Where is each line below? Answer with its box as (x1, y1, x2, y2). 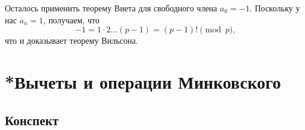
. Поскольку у (249, 2, 300, 14)
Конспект (5, 110, 59, 129)
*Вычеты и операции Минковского (5, 69, 281, 93)
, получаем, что (43, 13, 100, 26)
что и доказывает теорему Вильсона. (5, 34, 138, 47)
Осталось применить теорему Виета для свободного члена (5, 2, 218, 14)
